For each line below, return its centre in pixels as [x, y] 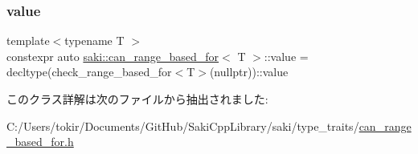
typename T [94, 41]
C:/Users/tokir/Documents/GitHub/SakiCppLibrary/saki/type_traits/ [183, 126]
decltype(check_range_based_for [89, 72]
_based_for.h [40, 142]
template [28, 41]
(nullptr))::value [249, 72]
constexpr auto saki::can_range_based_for [113, 56]
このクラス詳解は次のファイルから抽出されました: [137, 99]
